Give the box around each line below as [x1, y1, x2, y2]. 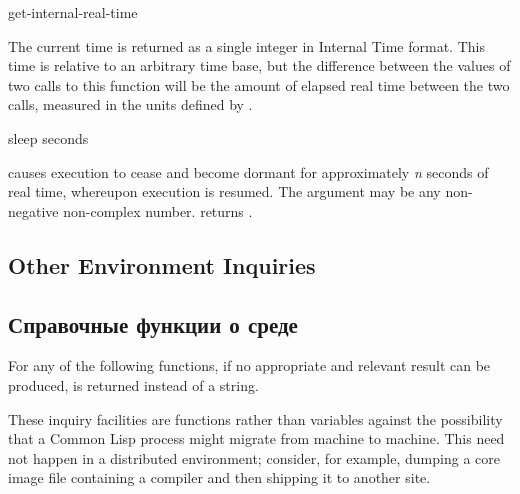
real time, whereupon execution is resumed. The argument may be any [8, 181, 441, 202]
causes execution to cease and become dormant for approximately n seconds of [8, 161, 489, 182]
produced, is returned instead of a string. [8, 374, 259, 395]
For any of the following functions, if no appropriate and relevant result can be [8, 355, 491, 376]
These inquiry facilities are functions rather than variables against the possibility [8, 408, 503, 429]
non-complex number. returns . [63, 200, 253, 221]
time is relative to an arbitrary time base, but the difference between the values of [8, 55, 511, 76]
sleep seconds [8, 127, 89, 148]
